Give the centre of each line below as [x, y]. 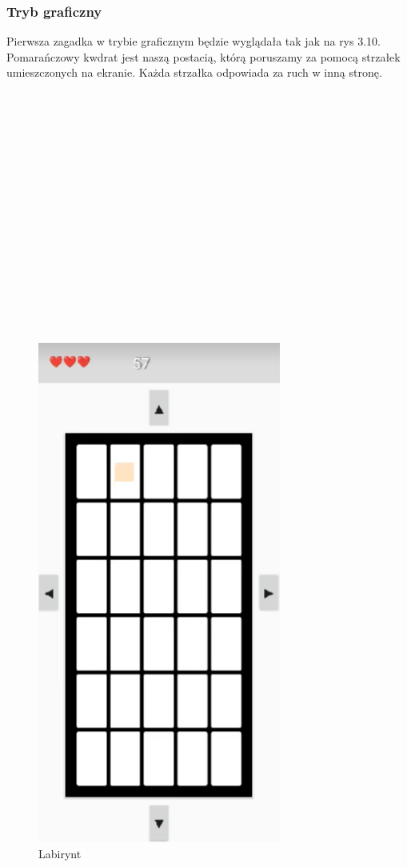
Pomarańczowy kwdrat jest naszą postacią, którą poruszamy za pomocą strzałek [203, 56]
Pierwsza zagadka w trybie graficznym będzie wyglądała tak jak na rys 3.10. [194, 41]
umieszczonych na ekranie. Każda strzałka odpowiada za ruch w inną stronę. [194, 72]
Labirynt [60, 853]
